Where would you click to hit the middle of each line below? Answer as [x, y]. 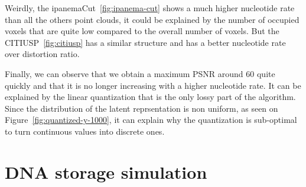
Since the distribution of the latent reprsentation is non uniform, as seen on [141, 108]
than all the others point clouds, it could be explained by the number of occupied [152, 19]
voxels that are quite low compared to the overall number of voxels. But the [142, 31]
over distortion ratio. [42, 54]
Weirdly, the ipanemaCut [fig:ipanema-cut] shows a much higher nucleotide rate [150, 8]
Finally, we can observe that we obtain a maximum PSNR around [124, 73]
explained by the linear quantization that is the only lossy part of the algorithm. [150, 97]
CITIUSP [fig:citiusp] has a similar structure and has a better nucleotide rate [145, 42]
